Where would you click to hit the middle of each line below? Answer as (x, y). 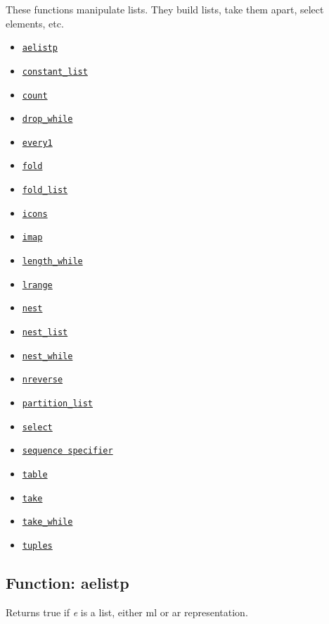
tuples (37, 545)
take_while (47, 522)
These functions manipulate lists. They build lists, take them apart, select (165, 9)
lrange (37, 285)
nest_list (45, 333)
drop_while (47, 119)
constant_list (55, 71)
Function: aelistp (67, 583)
